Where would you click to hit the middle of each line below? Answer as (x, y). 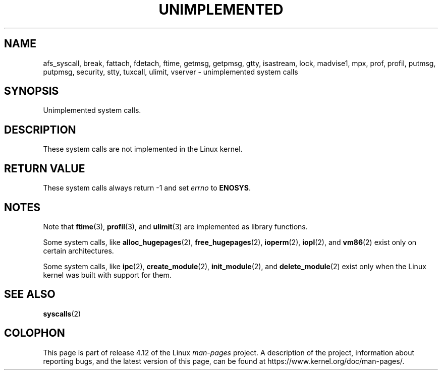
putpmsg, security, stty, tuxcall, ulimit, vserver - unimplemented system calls (171, 72)
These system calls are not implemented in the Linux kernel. (143, 149)
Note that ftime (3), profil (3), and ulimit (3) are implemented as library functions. (175, 226)
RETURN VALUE (45, 168)
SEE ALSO (30, 294)
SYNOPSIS (32, 91)
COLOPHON (35, 333)
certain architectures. (78, 251)
